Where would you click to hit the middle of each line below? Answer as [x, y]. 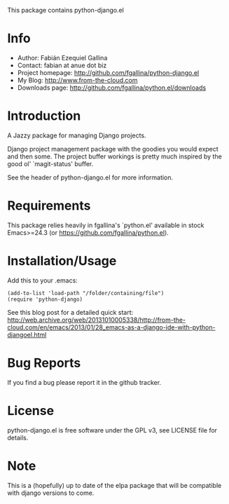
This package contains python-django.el [65, 10]
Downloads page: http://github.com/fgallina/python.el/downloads [112, 88]
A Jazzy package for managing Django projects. [77, 135]
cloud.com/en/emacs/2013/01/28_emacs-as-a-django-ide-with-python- [111, 327]
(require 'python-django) [45, 299]
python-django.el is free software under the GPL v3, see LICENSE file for [112, 430]
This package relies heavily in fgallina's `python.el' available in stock [106, 225]
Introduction [44, 116]
